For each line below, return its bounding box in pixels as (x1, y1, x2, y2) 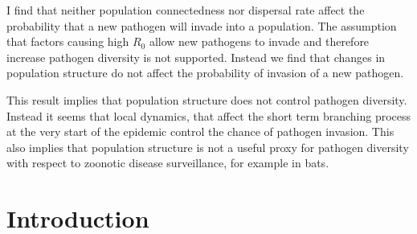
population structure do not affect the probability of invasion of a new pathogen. (6, 64, 404, 81)
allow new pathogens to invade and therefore (149, 33, 370, 50)
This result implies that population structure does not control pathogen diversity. (6, 91, 407, 108)
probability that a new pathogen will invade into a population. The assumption (6, 17, 397, 34)
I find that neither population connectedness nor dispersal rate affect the (6, 2, 365, 18)
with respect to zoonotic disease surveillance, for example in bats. (6, 154, 329, 171)
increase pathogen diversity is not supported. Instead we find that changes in (6, 48, 386, 65)
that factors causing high (6, 33, 129, 50)
